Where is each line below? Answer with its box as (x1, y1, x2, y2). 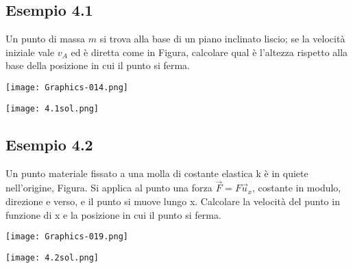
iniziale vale (5, 44, 55, 59)
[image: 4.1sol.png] (5, 103, 99, 113)
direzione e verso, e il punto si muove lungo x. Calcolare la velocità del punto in (5, 193, 340, 208)
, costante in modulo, (252, 180, 341, 195)
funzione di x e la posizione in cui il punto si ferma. (5, 207, 221, 222)
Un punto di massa (5, 31, 86, 46)
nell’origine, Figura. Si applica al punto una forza (5, 180, 212, 195)
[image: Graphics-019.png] (5, 232, 128, 242)
